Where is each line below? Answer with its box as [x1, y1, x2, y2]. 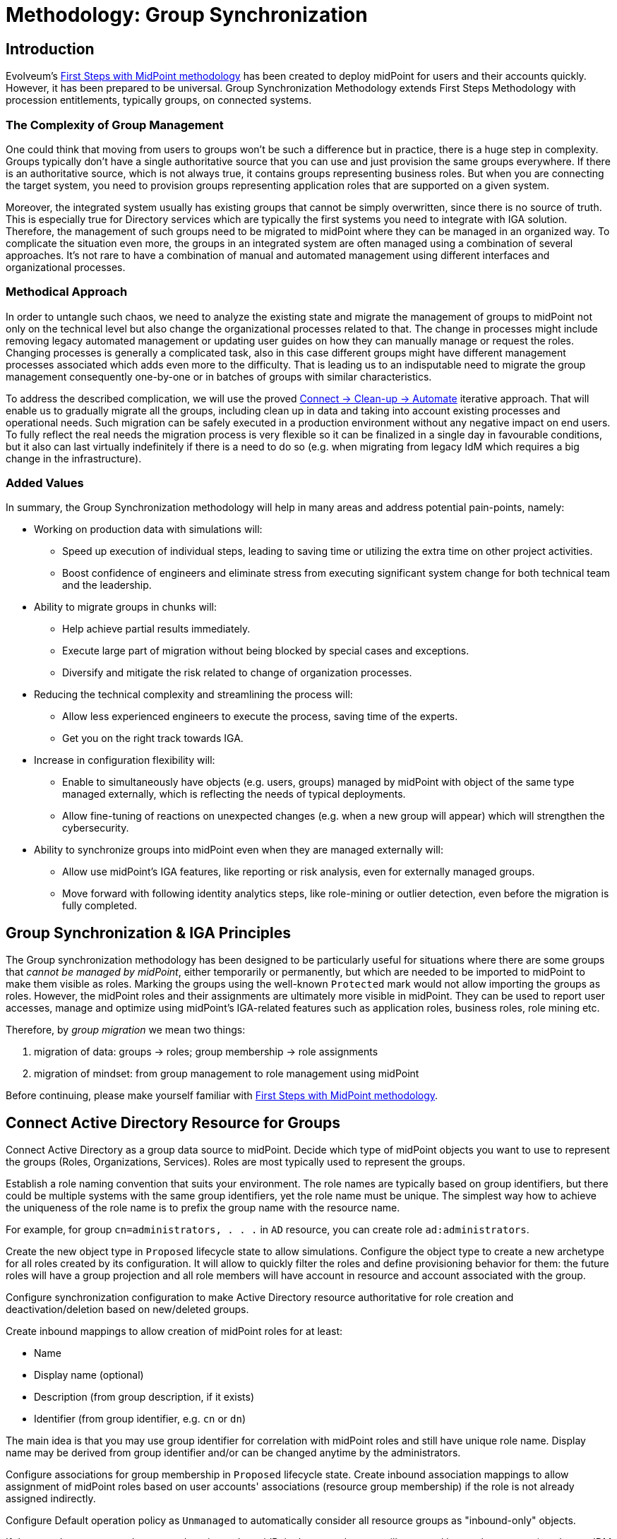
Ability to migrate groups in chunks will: [34, 601, 217, 613]
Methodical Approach [6, 285, 128, 299]
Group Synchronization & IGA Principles [6, 923, 292, 942]
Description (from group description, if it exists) [34, 1391, 255, 1403]
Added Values [6, 476, 84, 491]
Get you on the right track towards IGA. [62, 732, 244, 745]
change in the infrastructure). [6, 452, 142, 465]
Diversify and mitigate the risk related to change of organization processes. [62, 666, 412, 679]
